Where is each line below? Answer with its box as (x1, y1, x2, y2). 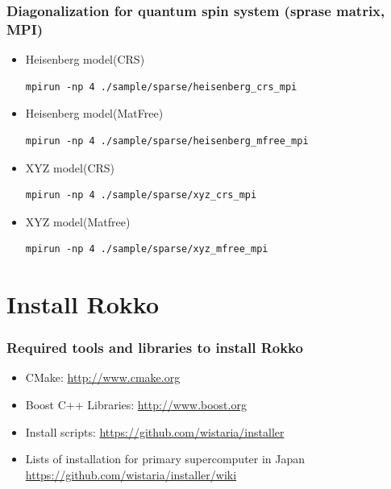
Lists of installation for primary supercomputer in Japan (25, 450, 306, 467)
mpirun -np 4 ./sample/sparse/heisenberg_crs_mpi (25, 81, 297, 93)
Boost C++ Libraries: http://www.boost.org (25, 396, 247, 413)
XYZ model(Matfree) (25, 213, 131, 230)
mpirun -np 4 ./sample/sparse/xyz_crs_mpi (25, 189, 257, 201)
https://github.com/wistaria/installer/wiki (25, 466, 237, 483)
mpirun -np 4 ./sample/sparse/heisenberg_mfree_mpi (25, 135, 309, 147)
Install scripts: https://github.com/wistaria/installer (25, 423, 285, 440)
